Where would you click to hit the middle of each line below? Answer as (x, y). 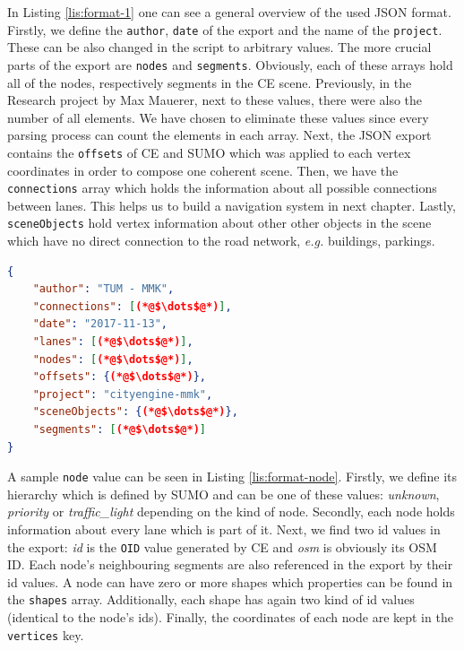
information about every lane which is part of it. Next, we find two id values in (224, 529)
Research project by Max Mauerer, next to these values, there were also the (215, 100)
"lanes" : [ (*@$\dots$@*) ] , (113, 342)
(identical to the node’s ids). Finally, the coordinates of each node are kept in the (230, 617)
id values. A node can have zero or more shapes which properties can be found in (230, 581)
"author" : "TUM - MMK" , (103, 289)
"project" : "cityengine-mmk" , (123, 394)
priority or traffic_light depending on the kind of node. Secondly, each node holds (231, 511)
